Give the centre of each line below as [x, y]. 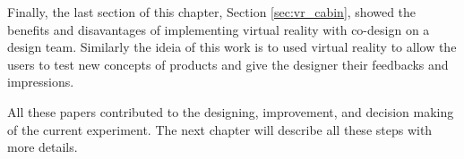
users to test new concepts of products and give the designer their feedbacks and [228, 64]
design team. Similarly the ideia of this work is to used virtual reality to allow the [232, 47]
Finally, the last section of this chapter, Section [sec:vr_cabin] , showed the [212, 12]
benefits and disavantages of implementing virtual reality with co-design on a [219, 29]
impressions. [41, 82]
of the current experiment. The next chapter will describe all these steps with [220, 129]
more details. [43, 147]
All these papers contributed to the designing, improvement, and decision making [231, 111]
